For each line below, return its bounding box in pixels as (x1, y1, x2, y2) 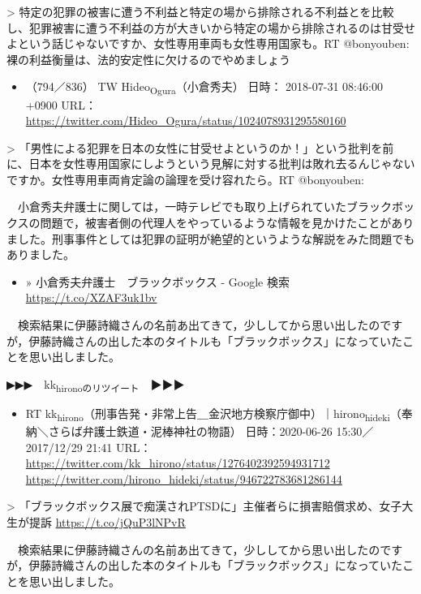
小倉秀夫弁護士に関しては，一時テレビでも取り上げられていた (17, 198, 346, 215)
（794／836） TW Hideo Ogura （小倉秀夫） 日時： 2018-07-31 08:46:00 (25, 78, 383, 97)
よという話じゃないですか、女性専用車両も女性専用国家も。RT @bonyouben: (6, 35, 410, 52)
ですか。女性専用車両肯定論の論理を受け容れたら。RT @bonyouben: (6, 170, 364, 187)
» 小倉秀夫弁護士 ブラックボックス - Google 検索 (25, 273, 290, 290)
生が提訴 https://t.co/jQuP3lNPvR (6, 514, 186, 531)
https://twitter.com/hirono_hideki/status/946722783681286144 (25, 470, 342, 487)
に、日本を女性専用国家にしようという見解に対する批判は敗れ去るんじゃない (6, 155, 415, 172)
